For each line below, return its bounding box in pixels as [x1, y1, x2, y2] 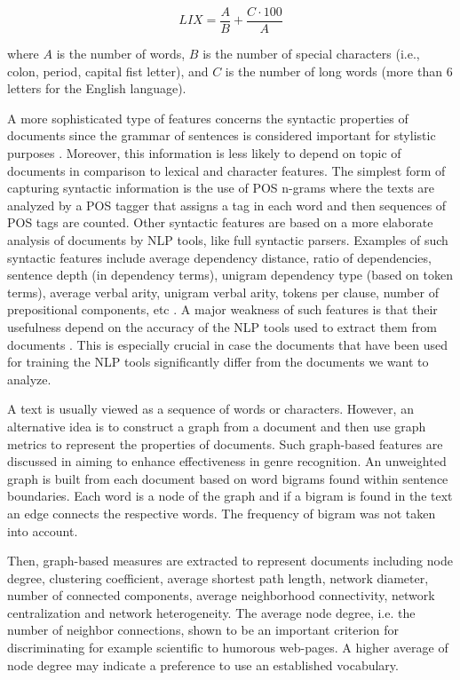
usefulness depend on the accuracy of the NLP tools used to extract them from [7, 317, 437, 336]
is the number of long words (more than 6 [225, 61, 453, 80]
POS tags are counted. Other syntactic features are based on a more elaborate [7, 213, 433, 232]
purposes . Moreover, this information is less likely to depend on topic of [7, 144, 401, 162]
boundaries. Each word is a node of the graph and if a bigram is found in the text [7, 486, 453, 505]
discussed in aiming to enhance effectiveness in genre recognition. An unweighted [7, 452, 447, 470]
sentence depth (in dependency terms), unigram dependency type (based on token [7, 265, 453, 284]
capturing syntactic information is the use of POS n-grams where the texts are [7, 178, 435, 197]
